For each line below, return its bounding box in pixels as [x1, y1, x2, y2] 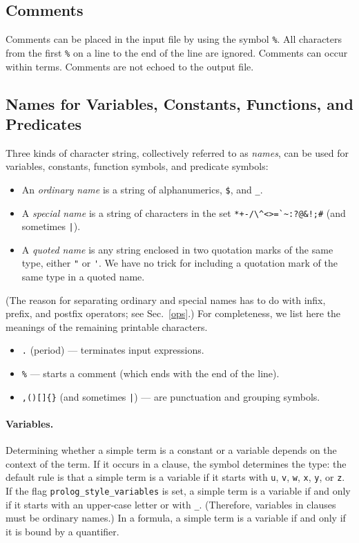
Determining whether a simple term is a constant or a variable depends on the [6, 443, 337, 457]
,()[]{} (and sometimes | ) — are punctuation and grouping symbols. [21, 389, 320, 403]
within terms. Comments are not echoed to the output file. [6, 59, 254, 73]
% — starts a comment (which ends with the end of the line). [21, 366, 280, 381]
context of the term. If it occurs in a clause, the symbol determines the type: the [6, 456, 347, 470]
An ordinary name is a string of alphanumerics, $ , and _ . [21, 182, 263, 196]
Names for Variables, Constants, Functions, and [6, 93, 353, 114]
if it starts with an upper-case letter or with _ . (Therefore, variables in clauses [6, 497, 336, 511]
